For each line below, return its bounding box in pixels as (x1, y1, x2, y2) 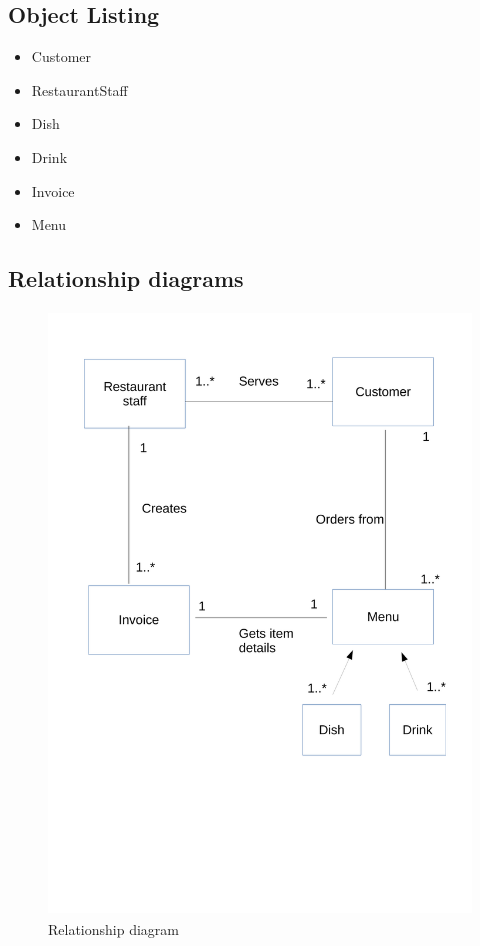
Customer (31, 46, 92, 67)
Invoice (31, 180, 75, 201)
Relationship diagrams (8, 263, 244, 294)
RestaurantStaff (31, 79, 128, 100)
